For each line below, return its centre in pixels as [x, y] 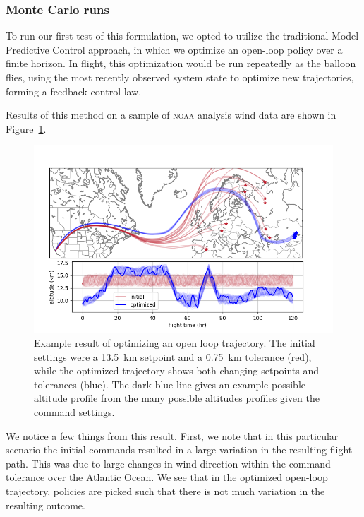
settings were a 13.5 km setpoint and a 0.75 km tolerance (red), [173, 356]
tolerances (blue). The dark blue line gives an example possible [170, 384]
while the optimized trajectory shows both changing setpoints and [177, 370]
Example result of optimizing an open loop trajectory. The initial [175, 342]
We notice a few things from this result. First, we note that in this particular [172, 435]
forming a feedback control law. [74, 91]
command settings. [74, 411]
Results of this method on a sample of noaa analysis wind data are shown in [171, 115]
